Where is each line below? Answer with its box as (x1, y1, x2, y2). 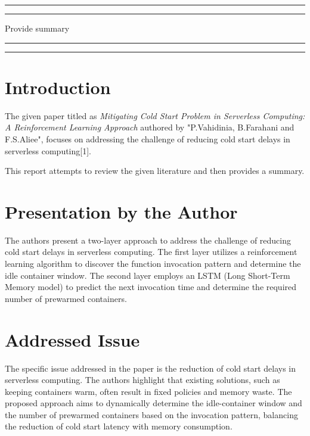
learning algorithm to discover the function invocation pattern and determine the (5, 257, 301, 269)
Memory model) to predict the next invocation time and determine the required (5, 281, 297, 293)
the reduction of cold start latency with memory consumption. (5, 420, 232, 432)
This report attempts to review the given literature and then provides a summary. (5, 164, 305, 177)
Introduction (5, 74, 111, 99)
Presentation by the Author (5, 199, 238, 223)
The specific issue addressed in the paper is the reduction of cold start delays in (5, 362, 296, 374)
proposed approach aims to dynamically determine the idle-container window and (5, 397, 302, 409)
